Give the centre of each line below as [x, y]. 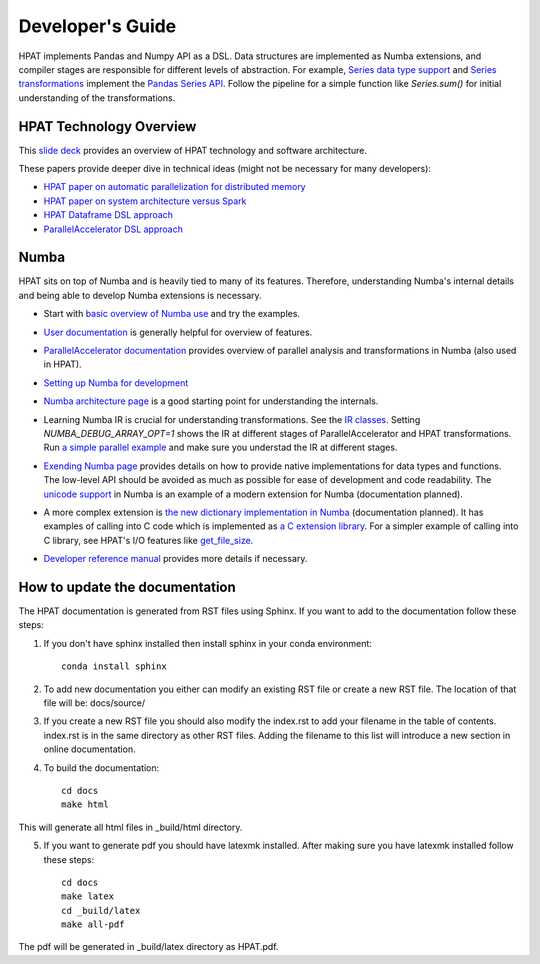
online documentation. [89, 749]
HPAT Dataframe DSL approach [108, 215]
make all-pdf [93, 924]
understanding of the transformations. [97, 97]
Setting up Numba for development [116, 382]
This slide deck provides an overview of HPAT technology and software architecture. [192, 150]
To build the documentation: [101, 767]
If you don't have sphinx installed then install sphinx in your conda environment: [207, 643]
